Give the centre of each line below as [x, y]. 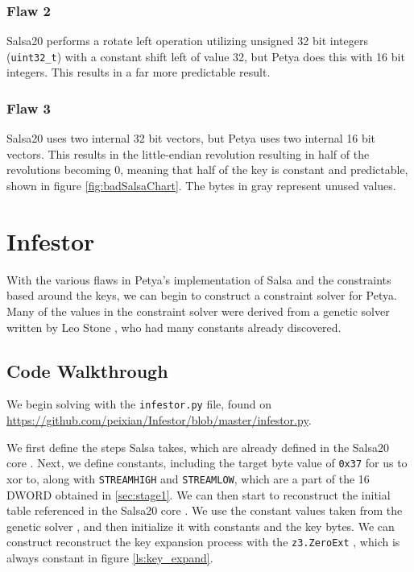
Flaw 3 [29, 108]
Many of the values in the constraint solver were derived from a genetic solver [198, 311]
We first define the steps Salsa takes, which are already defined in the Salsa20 [198, 447]
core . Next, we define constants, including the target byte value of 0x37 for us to [207, 463]
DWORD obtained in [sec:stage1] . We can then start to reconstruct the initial [199, 494]
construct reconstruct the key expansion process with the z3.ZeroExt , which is [203, 542]
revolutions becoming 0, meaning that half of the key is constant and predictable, [207, 170]
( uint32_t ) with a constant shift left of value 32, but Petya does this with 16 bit [206, 56]
